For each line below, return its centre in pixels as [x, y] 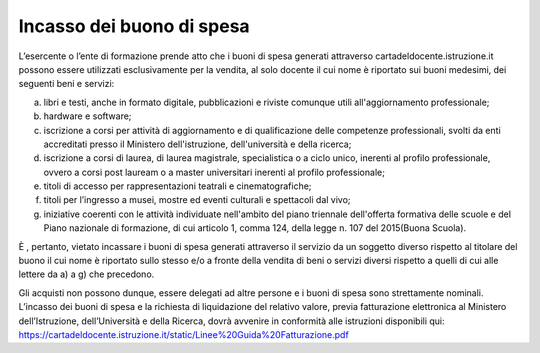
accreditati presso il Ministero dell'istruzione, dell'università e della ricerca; [197, 144]
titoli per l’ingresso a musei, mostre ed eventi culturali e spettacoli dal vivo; [197, 200]
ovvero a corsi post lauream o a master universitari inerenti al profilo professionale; [214, 172]
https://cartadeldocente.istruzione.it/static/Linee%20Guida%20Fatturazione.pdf [183, 334]
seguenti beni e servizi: [66, 84]
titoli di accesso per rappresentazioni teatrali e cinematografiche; [177, 186]
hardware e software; [87, 116]
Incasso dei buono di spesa [134, 26]
